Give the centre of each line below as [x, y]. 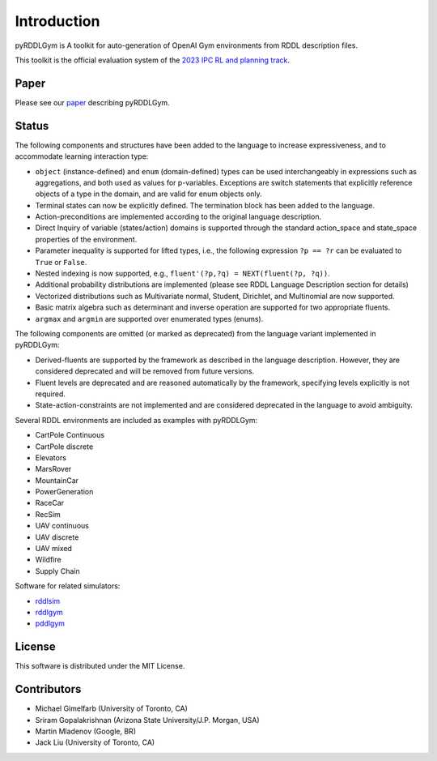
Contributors [48, 689]
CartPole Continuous [70, 435]
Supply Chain [57, 571]
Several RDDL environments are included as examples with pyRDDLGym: [136, 420]
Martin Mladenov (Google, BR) [86, 731]
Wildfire [48, 560]
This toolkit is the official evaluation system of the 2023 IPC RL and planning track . [153, 60]
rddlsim [48, 601]
